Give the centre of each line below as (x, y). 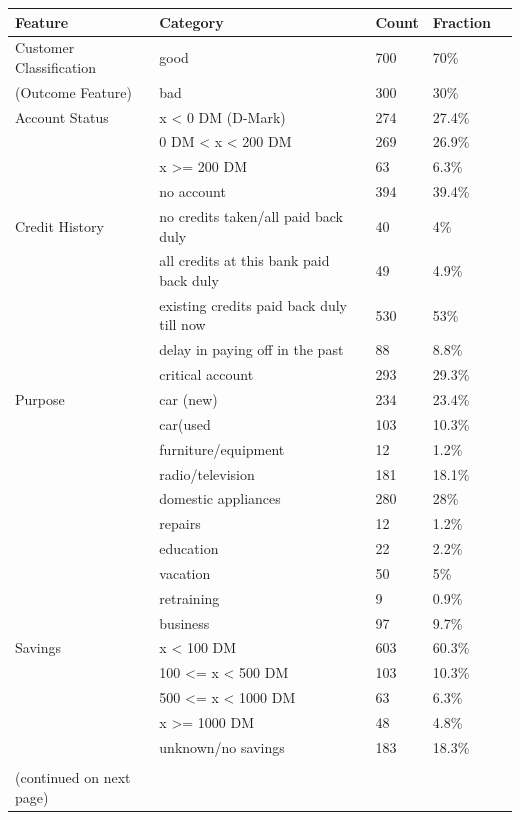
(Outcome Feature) (73, 91)
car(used (185, 423)
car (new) (188, 399)
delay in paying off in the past (251, 349)
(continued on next (73, 776)
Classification (56, 66)
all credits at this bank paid (244, 260)
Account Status (62, 116)
